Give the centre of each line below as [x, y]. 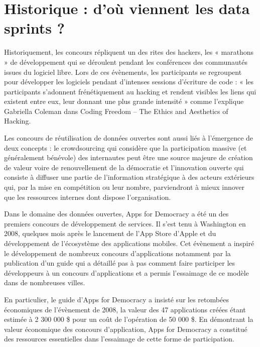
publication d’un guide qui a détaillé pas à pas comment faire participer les [120, 263]
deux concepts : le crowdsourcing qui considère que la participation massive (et [125, 147]
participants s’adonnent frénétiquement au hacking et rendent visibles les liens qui [130, 91]
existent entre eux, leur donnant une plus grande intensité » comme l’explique [124, 101]
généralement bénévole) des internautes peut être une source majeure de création [128, 157]
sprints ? [34, 28]
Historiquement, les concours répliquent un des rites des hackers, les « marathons [129, 52]
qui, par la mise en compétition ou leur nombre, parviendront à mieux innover [124, 187]
